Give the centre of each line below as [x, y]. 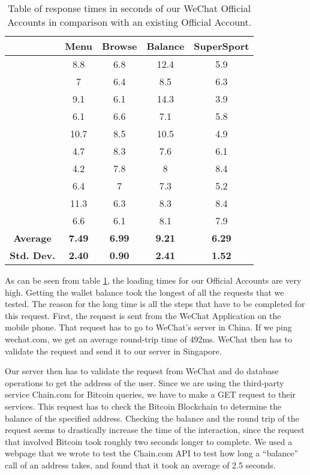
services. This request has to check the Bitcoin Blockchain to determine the [143, 406]
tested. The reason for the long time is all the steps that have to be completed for [155, 304]
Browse [120, 46]
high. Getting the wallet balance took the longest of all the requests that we [145, 292]
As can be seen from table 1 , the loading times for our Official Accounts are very [153, 280]
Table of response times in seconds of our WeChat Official [130, 8]
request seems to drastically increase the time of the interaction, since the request [155, 430]
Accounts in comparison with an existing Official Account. [130, 22]
